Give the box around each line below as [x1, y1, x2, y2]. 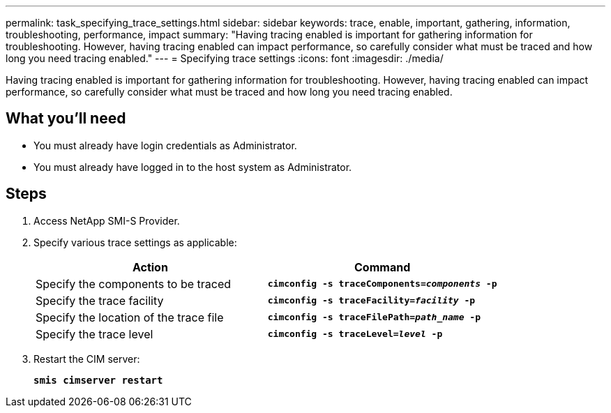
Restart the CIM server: [33, 352, 140, 365]
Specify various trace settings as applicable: [33, 236, 237, 248]
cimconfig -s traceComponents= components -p [267, 278, 497, 290]
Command [354, 260, 411, 274]
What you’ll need [6, 110, 126, 128]
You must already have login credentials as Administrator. [33, 139, 297, 151]
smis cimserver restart [33, 374, 163, 386]
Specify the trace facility [36, 293, 164, 308]
